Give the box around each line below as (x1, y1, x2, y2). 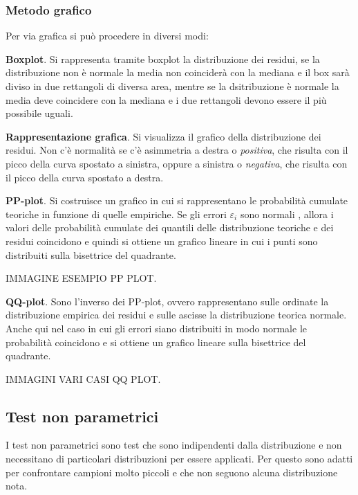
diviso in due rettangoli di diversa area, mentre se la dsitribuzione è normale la (6, 79, 339, 93)
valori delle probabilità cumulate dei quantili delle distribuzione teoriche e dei (6, 220, 334, 235)
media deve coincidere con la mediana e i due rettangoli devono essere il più (6, 92, 327, 107)
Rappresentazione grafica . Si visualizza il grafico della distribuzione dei (6, 129, 321, 143)
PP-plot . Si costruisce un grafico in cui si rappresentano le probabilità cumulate (6, 193, 348, 208)
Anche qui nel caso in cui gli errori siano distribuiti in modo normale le (6, 321, 308, 335)
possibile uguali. (6, 106, 73, 120)
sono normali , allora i (240, 206, 334, 221)
